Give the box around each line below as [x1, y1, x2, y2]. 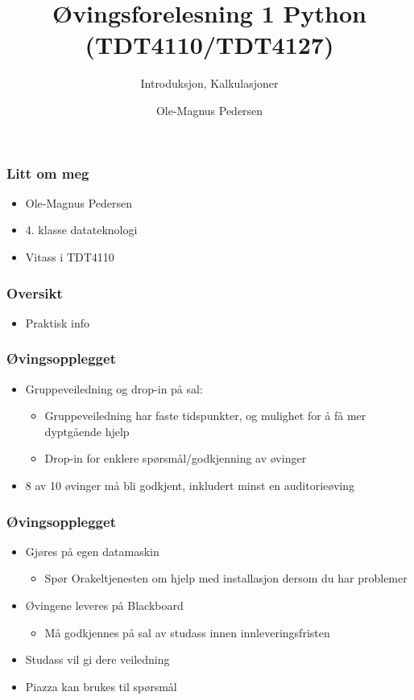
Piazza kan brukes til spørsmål [25, 677, 177, 694]
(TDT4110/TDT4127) [85, 28, 334, 61]
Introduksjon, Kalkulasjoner [140, 75, 279, 92]
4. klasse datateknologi [25, 221, 138, 238]
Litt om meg [6, 163, 89, 183]
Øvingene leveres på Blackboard [25, 596, 184, 613]
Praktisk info [25, 314, 90, 331]
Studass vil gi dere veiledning [25, 651, 170, 668]
